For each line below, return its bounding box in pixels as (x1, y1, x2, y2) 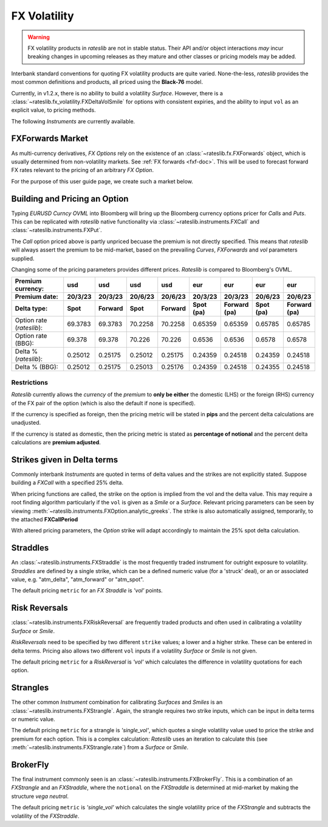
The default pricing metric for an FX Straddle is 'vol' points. (11, 587, 163, 594)
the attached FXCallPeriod (11, 515, 78, 523)
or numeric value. (11, 715, 55, 722)
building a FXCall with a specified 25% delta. (11, 479, 124, 486)
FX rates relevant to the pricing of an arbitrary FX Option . (11, 166, 154, 174)
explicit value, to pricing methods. (11, 106, 97, 114)
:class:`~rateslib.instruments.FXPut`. (11, 227, 103, 234)
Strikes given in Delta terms (11, 455, 118, 465)
